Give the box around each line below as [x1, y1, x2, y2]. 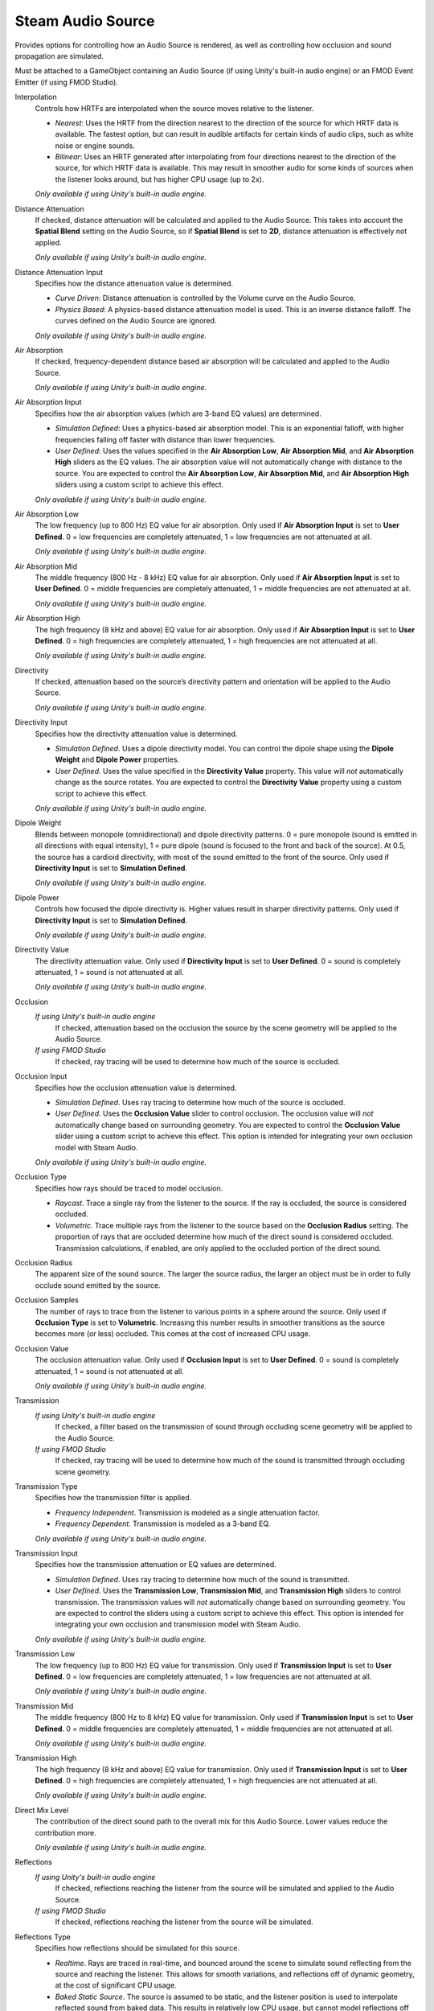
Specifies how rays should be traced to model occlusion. [35, 1183, 223, 1193]
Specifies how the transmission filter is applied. [35, 1493, 192, 1503]
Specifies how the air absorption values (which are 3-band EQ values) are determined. [35, 409, 321, 418]
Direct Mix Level [14, 1805, 68, 1815]
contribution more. [35, 1828, 96, 1837]
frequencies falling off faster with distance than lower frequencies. [55, 434, 276, 444]
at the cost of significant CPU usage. [55, 1980, 177, 1990]
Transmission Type [14, 1482, 78, 1491]
